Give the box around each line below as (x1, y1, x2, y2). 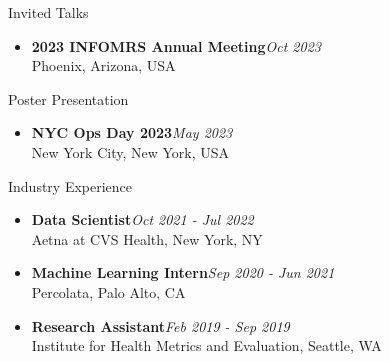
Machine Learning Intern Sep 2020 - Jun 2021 (31, 262, 335, 283)
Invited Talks (8, 2, 89, 22)
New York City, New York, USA (31, 141, 230, 162)
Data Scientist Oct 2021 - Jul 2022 (31, 209, 254, 230)
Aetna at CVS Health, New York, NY (31, 228, 263, 249)
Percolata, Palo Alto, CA (31, 281, 186, 302)
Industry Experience (8, 175, 133, 196)
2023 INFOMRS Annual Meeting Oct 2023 (31, 35, 321, 56)
